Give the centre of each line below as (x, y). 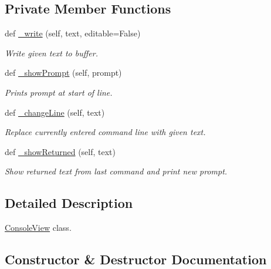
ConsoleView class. (38, 228)
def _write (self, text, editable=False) (73, 33)
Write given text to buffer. (51, 53)
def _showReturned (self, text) (60, 151)
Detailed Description (69, 203)
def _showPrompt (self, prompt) (63, 73)
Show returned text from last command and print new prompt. (116, 171)
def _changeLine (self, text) (55, 112)
